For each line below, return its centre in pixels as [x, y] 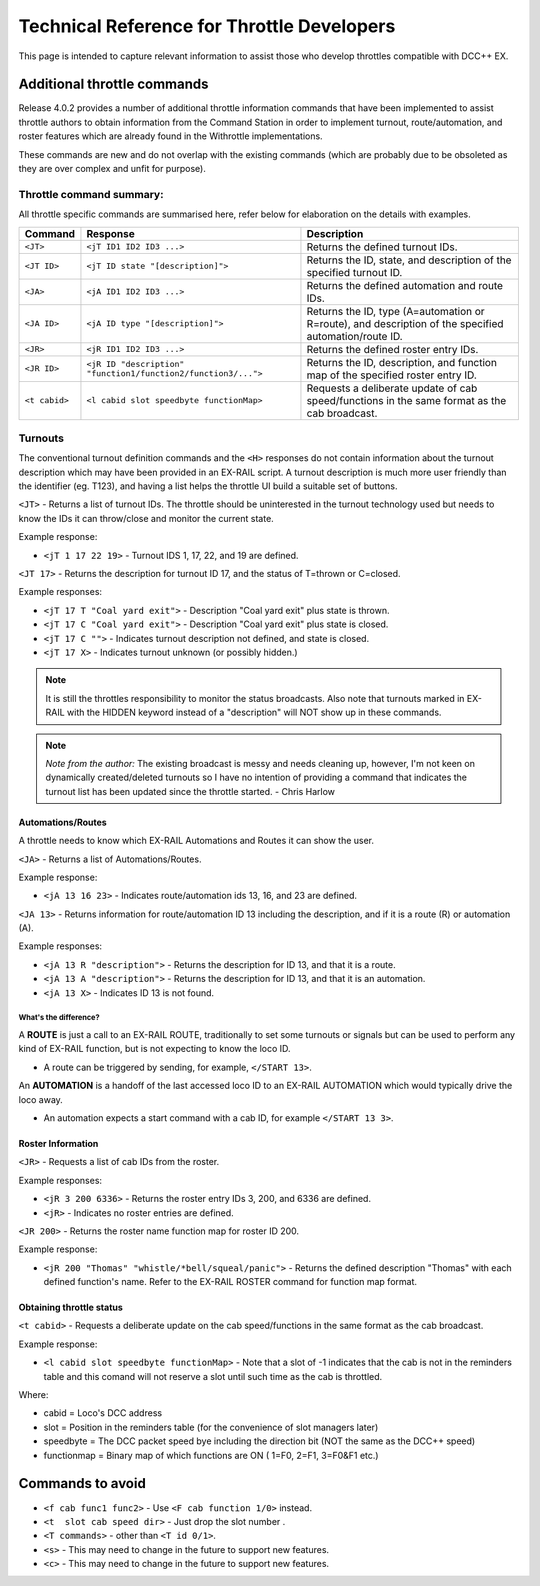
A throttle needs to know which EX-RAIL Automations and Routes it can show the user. [196, 841]
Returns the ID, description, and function [401, 362]
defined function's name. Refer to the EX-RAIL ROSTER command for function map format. [230, 1282]
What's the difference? [59, 1018]
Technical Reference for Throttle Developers [207, 26]
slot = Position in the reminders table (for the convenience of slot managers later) [211, 1427]
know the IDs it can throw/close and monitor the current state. [146, 518]
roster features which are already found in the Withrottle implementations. [171, 136]
